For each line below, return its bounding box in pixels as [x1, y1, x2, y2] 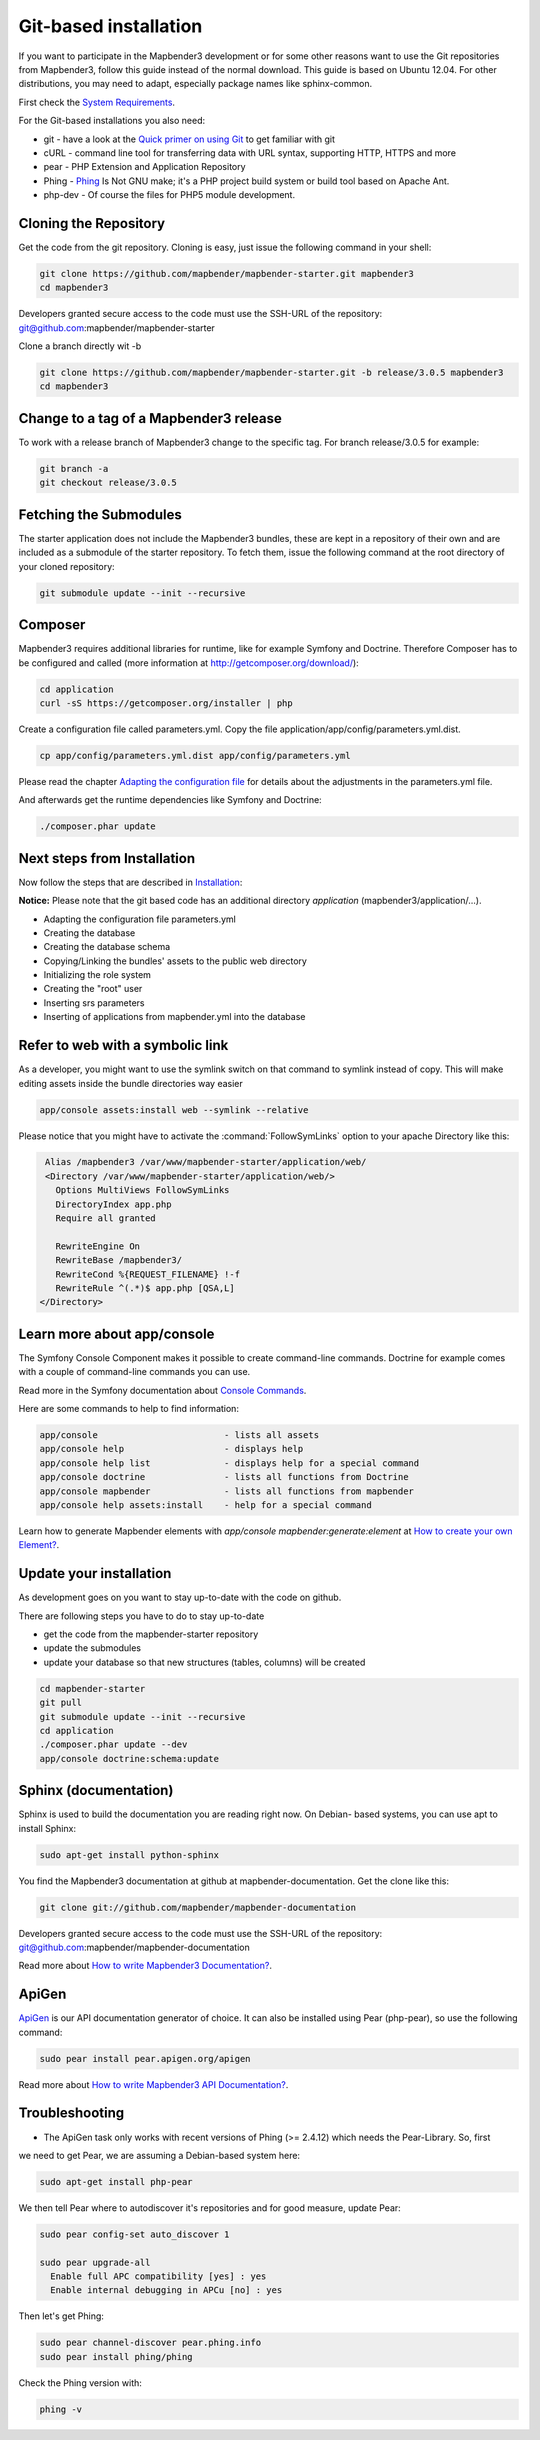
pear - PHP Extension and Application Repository [43, 161, 246, 173]
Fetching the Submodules [18, 506, 182, 523]
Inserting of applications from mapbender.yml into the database [43, 1011, 306, 1023]
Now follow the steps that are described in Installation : [18, 876, 243, 888]
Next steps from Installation [18, 850, 196, 867]
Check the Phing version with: [18, 2376, 142, 2389]
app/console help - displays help [39, 1443, 304, 1455]
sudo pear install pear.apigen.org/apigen [39, 2053, 251, 2064]
